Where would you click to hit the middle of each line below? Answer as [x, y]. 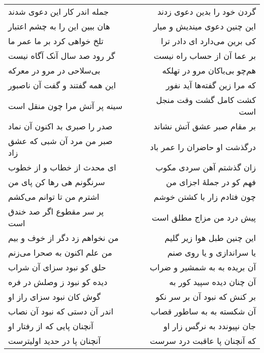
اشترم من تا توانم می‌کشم [54, 197]
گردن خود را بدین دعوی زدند [206, 11]
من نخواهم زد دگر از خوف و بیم [63, 238]
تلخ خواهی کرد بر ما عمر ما [56, 41]
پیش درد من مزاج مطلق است [204, 217]
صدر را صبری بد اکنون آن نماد [60, 126]
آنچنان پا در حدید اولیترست [54, 341]
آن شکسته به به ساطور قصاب [203, 311]
